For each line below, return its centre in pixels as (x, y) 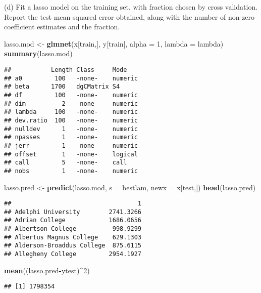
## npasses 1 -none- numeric (71, 137)
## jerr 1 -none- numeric (71, 145)
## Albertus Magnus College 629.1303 (73, 237)
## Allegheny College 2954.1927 (73, 254)
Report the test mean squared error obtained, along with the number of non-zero (129, 16)
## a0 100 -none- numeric (71, 78)
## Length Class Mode (66, 70)
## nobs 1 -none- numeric (71, 171)
